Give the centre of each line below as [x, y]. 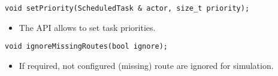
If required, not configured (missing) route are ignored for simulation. [146, 65]
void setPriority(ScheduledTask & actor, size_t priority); [127, 8]
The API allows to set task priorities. [87, 27]
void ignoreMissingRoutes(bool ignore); [87, 47]
